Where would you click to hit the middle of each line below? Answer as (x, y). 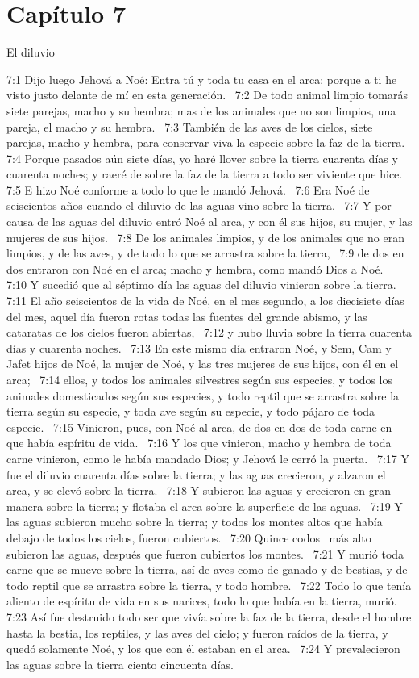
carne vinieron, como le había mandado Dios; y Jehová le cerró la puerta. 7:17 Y (208, 458)
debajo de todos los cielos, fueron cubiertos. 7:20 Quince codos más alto (189, 537)
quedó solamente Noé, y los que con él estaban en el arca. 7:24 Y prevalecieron (203, 649)
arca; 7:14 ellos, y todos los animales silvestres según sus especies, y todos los (200, 379)
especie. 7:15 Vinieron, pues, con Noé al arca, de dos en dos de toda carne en (199, 427)
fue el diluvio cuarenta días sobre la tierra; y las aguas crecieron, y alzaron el (196, 474)
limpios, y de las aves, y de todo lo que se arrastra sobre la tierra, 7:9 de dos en (205, 253)
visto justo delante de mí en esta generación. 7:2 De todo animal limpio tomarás (207, 95)
